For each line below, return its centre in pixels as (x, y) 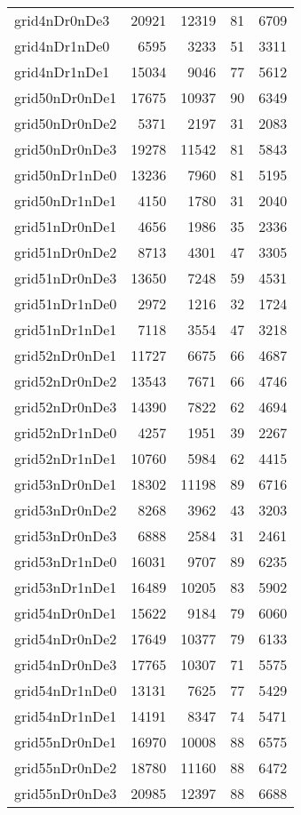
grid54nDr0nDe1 (66, 613)
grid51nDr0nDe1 (66, 226)
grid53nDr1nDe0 (66, 561)
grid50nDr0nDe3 (66, 149)
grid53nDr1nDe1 (66, 587)
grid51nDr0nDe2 (66, 252)
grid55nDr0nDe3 (66, 793)
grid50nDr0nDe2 (66, 123)
